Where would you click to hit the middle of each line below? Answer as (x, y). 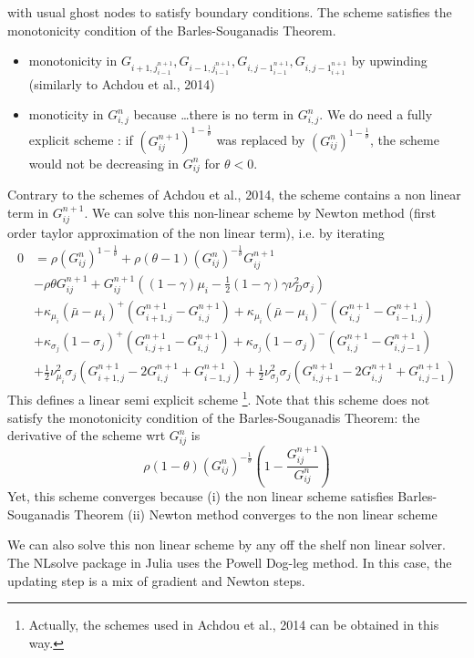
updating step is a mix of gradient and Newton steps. (156, 580)
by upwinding (389, 61)
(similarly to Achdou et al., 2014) (122, 83)
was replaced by (261, 140)
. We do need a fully (376, 114)
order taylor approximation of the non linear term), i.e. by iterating (196, 233)
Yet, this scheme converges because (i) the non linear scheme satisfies (201, 496)
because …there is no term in (214, 114)
